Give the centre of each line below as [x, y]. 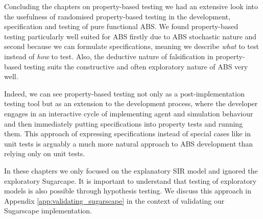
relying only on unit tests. [45, 153]
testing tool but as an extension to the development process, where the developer [131, 103]
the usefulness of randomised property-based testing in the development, [117, 16]
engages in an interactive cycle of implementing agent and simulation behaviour [129, 113]
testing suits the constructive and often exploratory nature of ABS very [136, 66]
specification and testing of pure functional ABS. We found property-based [121, 26]
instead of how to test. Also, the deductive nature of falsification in [109, 56]
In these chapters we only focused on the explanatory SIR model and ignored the [131, 170]
